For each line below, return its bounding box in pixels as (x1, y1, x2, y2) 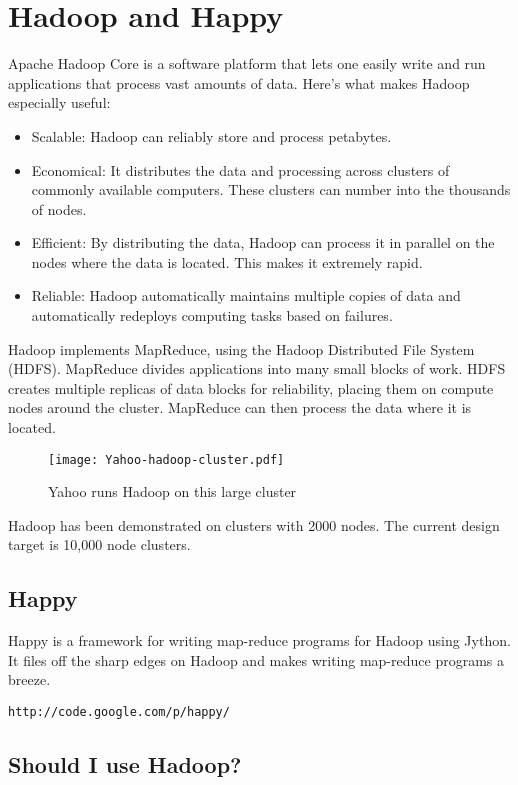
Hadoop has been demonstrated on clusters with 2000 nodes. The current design (8, 514, 500, 535)
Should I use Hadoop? (8, 749, 242, 780)
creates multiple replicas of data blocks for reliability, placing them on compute (8, 377, 494, 398)
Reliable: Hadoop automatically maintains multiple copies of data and (31, 285, 461, 306)
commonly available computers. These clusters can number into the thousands (31, 179, 511, 200)
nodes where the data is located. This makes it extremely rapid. (31, 251, 423, 272)
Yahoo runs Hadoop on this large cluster (48, 481, 297, 502)
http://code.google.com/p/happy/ (8, 705, 230, 720)
